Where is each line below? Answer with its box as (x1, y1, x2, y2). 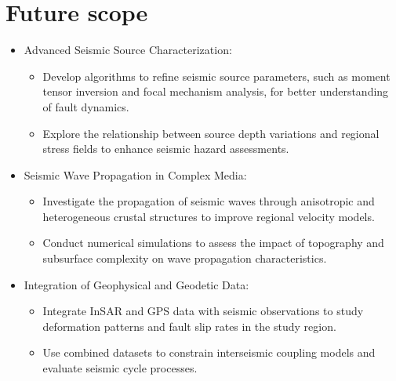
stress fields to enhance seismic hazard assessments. (42, 140, 289, 157)
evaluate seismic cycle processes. (42, 360, 198, 376)
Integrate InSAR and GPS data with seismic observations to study (42, 303, 364, 319)
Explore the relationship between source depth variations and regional (42, 125, 380, 141)
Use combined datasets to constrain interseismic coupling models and (42, 344, 376, 361)
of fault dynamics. (42, 98, 129, 114)
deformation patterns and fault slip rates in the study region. (42, 317, 336, 334)
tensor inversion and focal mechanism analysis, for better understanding (42, 83, 389, 100)
